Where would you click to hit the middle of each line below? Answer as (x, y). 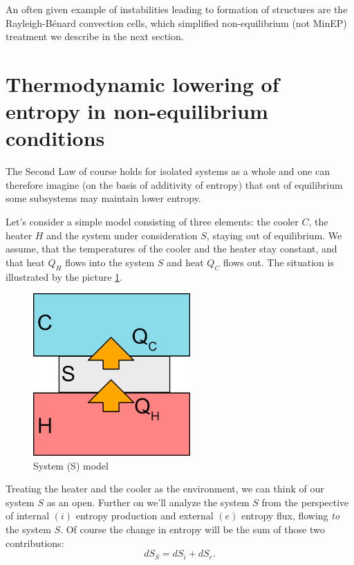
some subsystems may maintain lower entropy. (103, 198)
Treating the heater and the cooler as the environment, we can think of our (165, 489)
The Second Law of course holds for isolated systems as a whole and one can (168, 171)
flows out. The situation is (278, 262)
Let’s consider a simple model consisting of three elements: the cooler (152, 222)
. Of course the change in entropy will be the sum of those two (193, 529)
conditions (55, 138)
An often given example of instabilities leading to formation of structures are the (177, 9)
